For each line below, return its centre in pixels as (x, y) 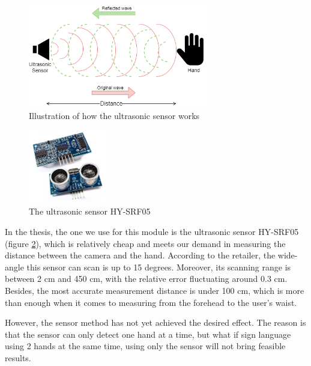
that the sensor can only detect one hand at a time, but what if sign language (148, 334)
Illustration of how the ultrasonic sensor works (114, 115)
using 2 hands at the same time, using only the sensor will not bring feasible (145, 346)
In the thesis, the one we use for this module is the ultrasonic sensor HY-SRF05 (152, 232)
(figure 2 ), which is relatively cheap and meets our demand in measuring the (145, 243)
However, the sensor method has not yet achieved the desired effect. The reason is (155, 322)
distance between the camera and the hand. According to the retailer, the (140, 255)
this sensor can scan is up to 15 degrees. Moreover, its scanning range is (159, 267)
